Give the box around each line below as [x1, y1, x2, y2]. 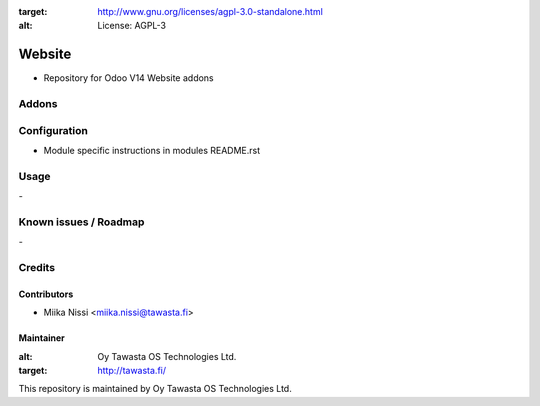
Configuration [18, 123, 89, 137]
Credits [18, 261, 55, 275]
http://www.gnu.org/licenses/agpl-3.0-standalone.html [97, 6, 324, 17]
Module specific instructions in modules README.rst [43, 145, 261, 156]
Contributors [18, 288, 74, 300]
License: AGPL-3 [97, 20, 167, 32]
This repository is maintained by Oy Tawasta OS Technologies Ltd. [18, 383, 292, 395]
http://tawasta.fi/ [97, 365, 167, 377]
